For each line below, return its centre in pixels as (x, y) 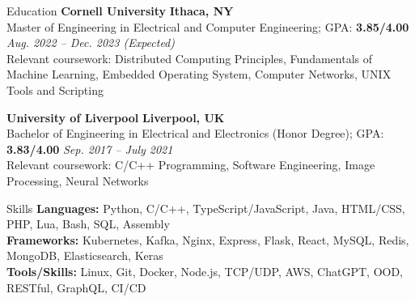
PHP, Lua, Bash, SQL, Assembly (88, 224)
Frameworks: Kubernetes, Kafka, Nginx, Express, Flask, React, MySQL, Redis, (208, 239)
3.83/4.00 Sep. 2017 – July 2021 (90, 149)
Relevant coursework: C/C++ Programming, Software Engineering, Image (191, 165)
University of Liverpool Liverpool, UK (116, 117)
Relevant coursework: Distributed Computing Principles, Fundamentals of (190, 58)
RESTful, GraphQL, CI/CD (76, 287)
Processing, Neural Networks (78, 180)
